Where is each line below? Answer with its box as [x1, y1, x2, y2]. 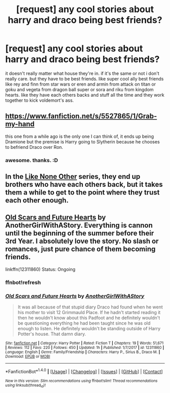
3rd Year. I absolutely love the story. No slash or [5, 237, 159, 246]
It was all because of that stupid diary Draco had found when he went [17, 304, 163, 310]
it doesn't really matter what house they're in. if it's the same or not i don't [5, 70, 159, 76]
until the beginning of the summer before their [5, 229, 154, 238]
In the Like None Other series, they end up [5, 172, 141, 181]
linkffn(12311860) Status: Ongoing [5, 266, 76, 272]
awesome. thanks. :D [5, 156, 58, 164]
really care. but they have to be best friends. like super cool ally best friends [5, 75, 164, 82]
